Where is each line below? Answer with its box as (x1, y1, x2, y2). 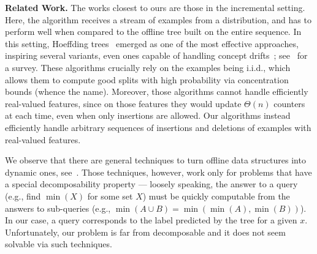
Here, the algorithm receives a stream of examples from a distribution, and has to (5, 13, 311, 26)
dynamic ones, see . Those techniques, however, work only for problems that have (5, 165, 312, 178)
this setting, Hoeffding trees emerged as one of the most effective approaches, (5, 37, 299, 50)
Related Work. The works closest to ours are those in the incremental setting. (5, 1, 305, 13)
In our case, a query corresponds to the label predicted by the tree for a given (5, 214, 297, 226)
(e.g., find (5, 189, 41, 202)
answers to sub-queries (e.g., (5, 201, 111, 214)
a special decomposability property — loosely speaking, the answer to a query (5, 177, 298, 190)
